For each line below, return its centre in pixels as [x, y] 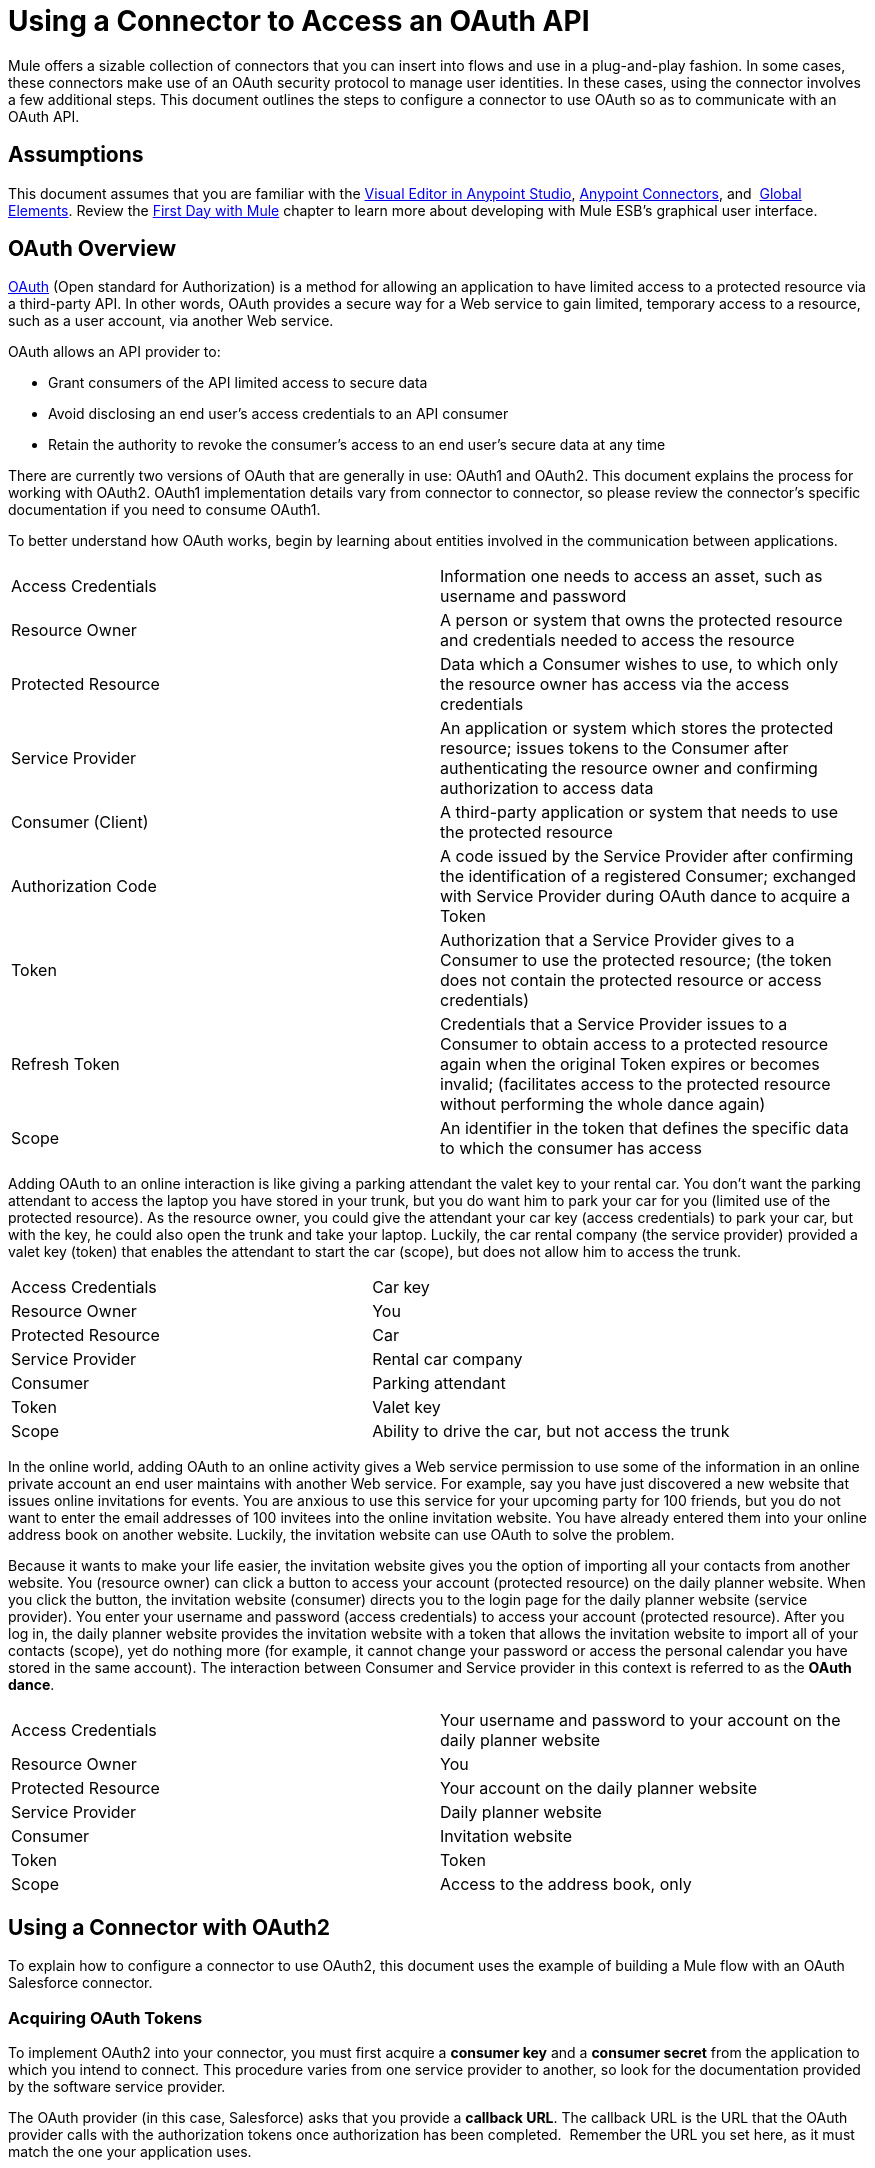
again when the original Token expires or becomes [630, 1064]
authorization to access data [547, 788]
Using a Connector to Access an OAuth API [299, 21]
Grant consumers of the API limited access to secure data [238, 383]
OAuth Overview [92, 249]
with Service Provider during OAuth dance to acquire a [645, 896]
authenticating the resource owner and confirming [629, 768]
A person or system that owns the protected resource [641, 620]
